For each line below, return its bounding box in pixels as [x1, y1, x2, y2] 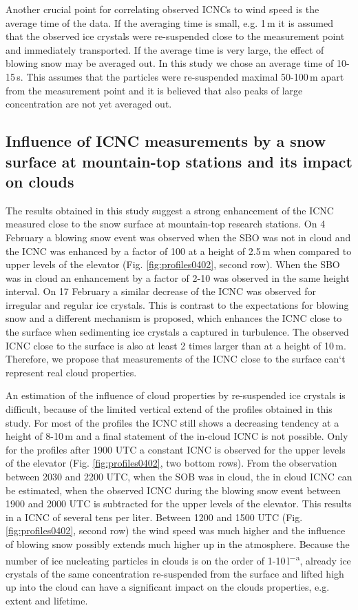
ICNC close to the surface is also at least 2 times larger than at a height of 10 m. [6, 338, 346, 352]
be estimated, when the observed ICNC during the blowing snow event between [6, 482, 341, 497]
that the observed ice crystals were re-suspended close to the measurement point [6, 29, 345, 43]
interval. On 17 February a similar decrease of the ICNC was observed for [6, 284, 317, 298]
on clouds [6, 170, 74, 192]
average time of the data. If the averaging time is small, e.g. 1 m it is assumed [6, 15, 333, 30]
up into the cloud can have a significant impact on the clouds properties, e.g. [6, 580, 330, 594]
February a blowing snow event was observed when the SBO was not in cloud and [6, 230, 351, 244]
